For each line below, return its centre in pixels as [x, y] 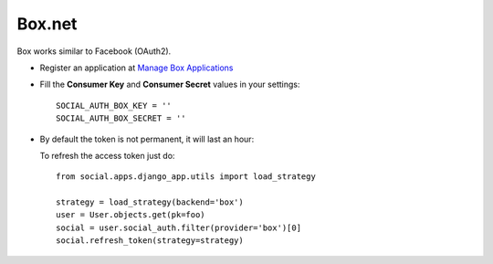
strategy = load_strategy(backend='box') [150, 202]
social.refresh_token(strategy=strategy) [150, 241]
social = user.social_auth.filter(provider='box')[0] [178, 227]
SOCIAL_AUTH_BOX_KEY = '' [114, 106]
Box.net [47, 24]
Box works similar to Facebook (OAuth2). [94, 51]
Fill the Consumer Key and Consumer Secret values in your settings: [170, 84]
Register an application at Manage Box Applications [136, 68]
